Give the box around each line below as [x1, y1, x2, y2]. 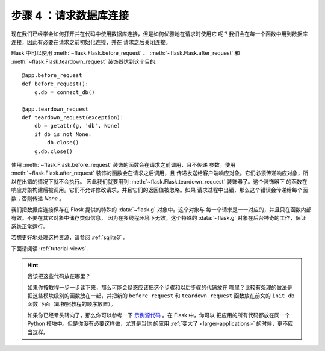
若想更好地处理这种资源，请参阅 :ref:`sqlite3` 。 [11, 234, 129, 241]
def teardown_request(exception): [22, 114, 123, 121]
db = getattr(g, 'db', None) [34, 122, 120, 129]
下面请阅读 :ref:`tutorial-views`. [11, 244, 88, 252]
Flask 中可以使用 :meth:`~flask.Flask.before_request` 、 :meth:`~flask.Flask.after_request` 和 [11, 49, 240, 57]
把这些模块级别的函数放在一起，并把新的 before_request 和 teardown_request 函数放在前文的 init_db [27, 292, 295, 299]
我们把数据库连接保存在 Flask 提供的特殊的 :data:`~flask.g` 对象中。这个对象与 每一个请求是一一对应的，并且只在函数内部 [11, 205, 312, 213]
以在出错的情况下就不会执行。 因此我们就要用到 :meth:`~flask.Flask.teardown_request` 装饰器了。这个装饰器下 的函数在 [11, 178, 308, 185]
